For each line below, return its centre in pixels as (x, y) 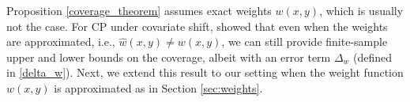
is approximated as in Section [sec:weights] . (158, 87)
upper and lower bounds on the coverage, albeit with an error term (169, 57)
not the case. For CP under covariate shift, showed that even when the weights (197, 26)
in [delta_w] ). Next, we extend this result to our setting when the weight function (205, 72)
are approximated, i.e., (61, 42)
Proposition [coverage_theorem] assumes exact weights (139, 10)
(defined (373, 57)
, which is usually (361, 10)
